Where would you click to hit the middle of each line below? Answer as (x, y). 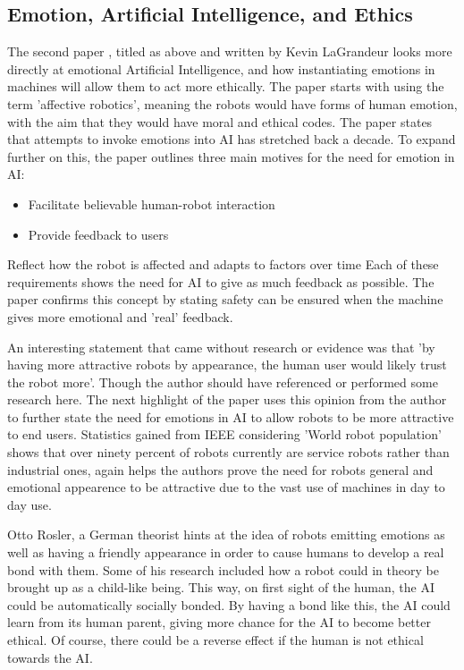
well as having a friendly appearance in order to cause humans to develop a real (226, 552)
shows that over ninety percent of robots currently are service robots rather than (228, 452)
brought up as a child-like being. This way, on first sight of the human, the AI (221, 587)
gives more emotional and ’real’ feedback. (120, 316)
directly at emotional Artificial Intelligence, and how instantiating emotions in (221, 68)
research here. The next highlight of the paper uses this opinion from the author (227, 399)
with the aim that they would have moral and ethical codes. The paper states (220, 121)
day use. (30, 504)
